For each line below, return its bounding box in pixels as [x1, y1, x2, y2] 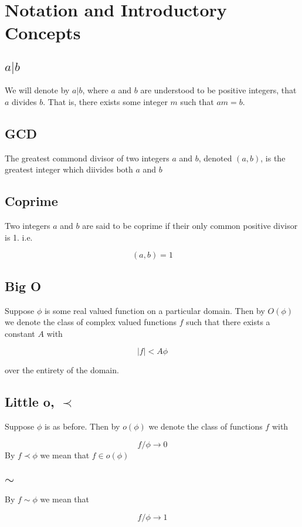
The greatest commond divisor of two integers [5, 151, 169, 164]
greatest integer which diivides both [5, 163, 133, 175]
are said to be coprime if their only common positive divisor [82, 219, 298, 232]
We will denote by [5, 84, 70, 96]
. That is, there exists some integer [43, 95, 168, 107]
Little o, [5, 393, 55, 411]
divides [12, 95, 37, 107]
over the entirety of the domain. [5, 364, 119, 376]
